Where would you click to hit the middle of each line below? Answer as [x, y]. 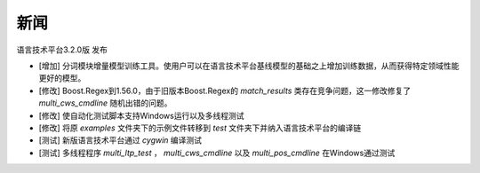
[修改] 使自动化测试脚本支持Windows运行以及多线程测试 [141, 115]
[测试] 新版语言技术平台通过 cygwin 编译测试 [120, 140]
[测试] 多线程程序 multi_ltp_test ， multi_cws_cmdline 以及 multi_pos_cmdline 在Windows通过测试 [217, 153]
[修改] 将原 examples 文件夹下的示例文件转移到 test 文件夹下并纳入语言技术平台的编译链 [200, 128]
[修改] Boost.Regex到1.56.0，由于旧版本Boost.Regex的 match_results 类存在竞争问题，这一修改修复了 [225, 90]
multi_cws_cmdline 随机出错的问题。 [105, 103]
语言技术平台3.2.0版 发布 [62, 50]
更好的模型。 [62, 78]
